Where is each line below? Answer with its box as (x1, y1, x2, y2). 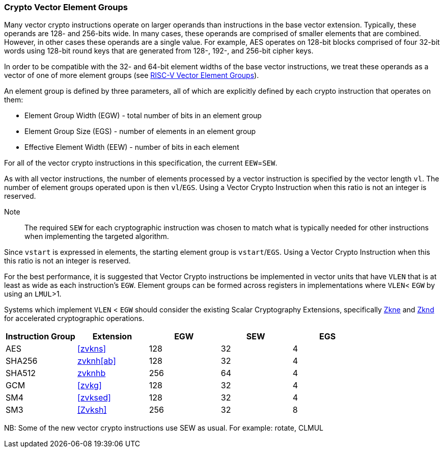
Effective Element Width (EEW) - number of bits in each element (24, 143, 239, 152)
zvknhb (77, 368, 106, 379)
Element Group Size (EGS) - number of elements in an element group (24, 127, 256, 136)
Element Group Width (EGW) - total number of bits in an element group (24, 111, 262, 120)
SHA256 (6, 356, 38, 366)
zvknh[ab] (77, 356, 116, 366)
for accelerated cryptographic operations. (4, 314, 145, 323)
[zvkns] (77, 343, 106, 354)
